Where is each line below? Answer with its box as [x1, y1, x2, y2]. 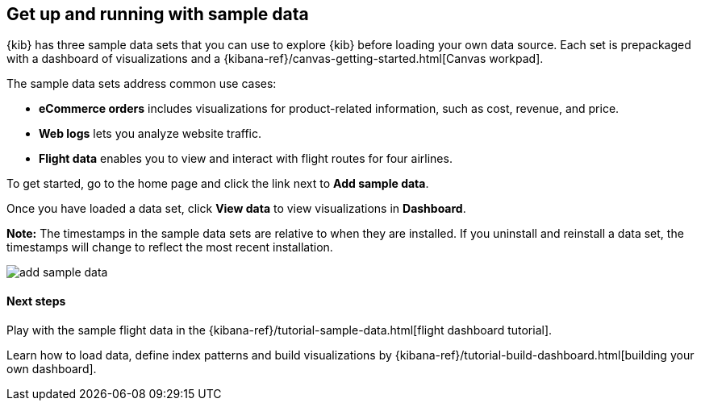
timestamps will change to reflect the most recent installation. [6, 240, 333, 255]
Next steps [6, 294, 66, 309]
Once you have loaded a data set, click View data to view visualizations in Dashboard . [6, 201, 466, 216]
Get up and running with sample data [6, 4, 309, 24]
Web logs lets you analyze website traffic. [39, 127, 262, 141]
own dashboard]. [6, 361, 97, 376]
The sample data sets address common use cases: [6, 77, 277, 91]
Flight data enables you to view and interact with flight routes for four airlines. [39, 152, 453, 166]
